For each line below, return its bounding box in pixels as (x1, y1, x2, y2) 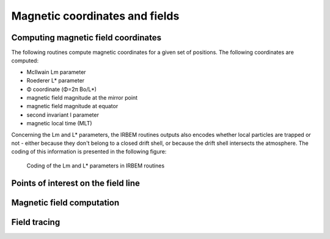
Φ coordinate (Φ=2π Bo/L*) (26, 86, 97, 93)
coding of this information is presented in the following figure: (11, 148, 167, 155)
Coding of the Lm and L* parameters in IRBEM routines (26, 162, 165, 169)
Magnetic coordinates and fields (11, 9, 180, 23)
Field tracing (11, 217, 61, 227)
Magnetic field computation (11, 197, 119, 208)
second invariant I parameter (26, 111, 99, 119)
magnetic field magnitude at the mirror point (26, 94, 137, 101)
